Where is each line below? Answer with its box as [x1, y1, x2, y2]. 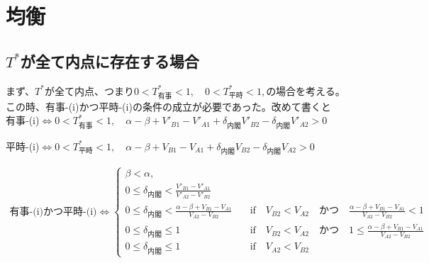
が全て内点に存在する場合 [20, 50, 199, 72]
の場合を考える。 [266, 83, 345, 98]
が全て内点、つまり [44, 83, 134, 98]
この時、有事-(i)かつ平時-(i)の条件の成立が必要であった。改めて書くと [6, 99, 331, 113]
